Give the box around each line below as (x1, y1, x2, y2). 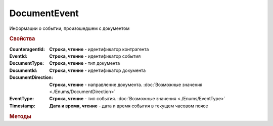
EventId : (9, 53, 28, 59)
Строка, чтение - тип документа (49, 60, 120, 66)
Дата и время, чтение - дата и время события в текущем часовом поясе (49, 103, 208, 109)
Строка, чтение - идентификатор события (49, 53, 141, 59)
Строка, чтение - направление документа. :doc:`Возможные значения (49, 81, 203, 88)
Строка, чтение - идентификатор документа (49, 67, 146, 73)
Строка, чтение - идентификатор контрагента (49, 46, 149, 52)
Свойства (9, 35, 35, 43)
